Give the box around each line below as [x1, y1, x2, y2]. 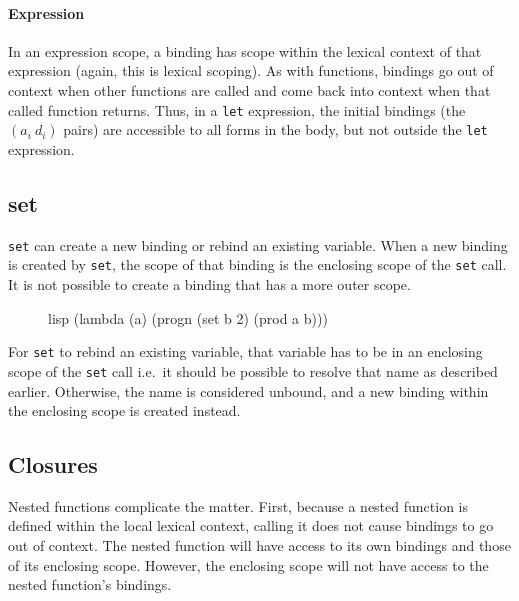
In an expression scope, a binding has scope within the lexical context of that [8, 40, 482, 61]
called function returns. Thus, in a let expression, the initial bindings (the [8, 99, 466, 120]
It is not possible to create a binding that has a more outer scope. [8, 274, 411, 294]
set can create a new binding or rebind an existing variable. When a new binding [8, 234, 508, 255]
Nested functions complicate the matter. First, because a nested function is [8, 495, 468, 516]
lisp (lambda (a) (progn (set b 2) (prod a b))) [48, 307, 328, 328]
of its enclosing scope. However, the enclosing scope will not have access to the [8, 554, 489, 575]
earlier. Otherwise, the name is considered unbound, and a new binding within [8, 380, 489, 401]
